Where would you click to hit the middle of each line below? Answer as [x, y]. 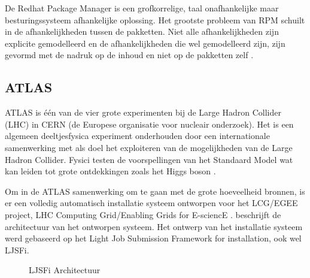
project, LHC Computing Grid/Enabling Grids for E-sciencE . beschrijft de [143, 214]
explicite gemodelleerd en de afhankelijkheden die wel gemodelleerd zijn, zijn [145, 43]
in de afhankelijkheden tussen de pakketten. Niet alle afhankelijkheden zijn [142, 31]
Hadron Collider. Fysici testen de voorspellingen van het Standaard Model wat [149, 159]
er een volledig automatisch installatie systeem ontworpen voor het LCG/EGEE [151, 203]
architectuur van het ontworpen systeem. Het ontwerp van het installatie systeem [154, 226]
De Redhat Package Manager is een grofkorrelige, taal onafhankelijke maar [142, 8]
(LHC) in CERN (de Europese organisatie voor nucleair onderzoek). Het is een [149, 124]
